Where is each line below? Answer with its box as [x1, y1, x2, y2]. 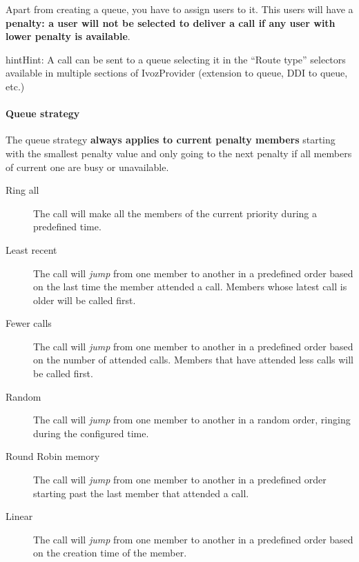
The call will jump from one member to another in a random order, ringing [33, 412, 351, 427]
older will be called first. [33, 292, 136, 307]
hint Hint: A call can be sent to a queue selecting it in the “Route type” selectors [6, 52, 346, 66]
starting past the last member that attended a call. [33, 485, 249, 500]
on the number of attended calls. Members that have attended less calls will [33, 352, 353, 367]
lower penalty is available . [6, 29, 130, 43]
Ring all [6, 183, 39, 197]
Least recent [6, 242, 57, 257]
